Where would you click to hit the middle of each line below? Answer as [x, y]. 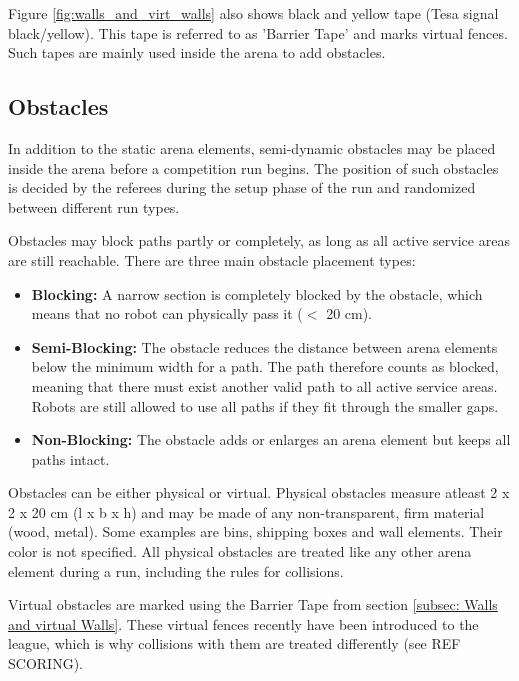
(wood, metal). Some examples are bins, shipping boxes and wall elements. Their [255, 531]
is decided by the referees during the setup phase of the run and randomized [242, 187]
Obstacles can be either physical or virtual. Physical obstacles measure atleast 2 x [259, 492]
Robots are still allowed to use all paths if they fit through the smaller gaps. [265, 405]
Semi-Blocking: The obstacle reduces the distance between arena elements [264, 346]
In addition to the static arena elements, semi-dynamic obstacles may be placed [252, 147]
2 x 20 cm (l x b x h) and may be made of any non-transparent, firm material [246, 511]
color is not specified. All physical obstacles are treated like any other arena [240, 551]
